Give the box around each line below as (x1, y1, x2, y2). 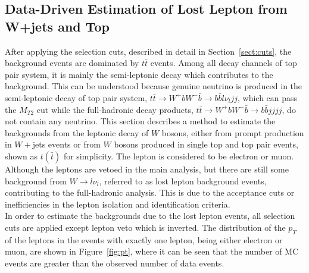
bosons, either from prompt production (161, 126, 304, 139)
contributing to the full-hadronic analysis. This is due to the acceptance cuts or (5, 186, 295, 199)
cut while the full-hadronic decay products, (36, 103, 193, 115)
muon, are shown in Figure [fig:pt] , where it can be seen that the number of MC (5, 245, 299, 258)
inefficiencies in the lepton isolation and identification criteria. (5, 197, 230, 210)
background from (5, 174, 67, 187)
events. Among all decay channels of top (150, 57, 297, 69)
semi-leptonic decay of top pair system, (5, 91, 148, 103)
